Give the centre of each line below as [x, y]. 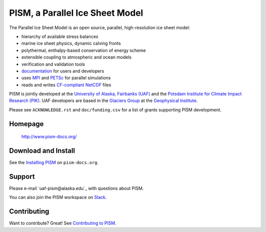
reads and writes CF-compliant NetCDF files [66, 85]
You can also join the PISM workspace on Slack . [58, 198]
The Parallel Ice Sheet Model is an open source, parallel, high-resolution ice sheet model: [100, 28]
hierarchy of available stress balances [60, 36]
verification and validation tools [53, 64]
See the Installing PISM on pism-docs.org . [54, 163]
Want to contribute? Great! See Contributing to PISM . [63, 223]
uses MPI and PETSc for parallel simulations [66, 78]
